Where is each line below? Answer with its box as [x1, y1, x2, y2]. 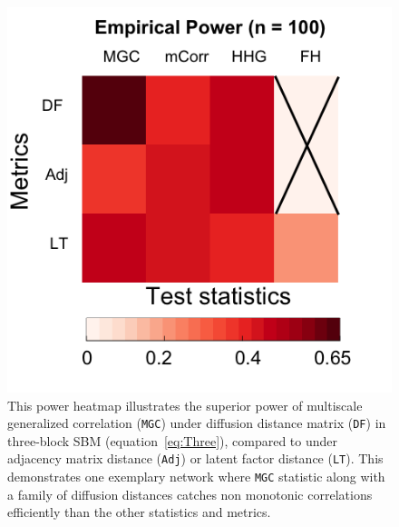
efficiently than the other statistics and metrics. [7, 502, 271, 522]
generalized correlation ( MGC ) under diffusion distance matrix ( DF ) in [7, 413, 386, 433]
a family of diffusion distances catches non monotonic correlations [7, 484, 373, 503]
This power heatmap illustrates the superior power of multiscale [7, 395, 363, 414]
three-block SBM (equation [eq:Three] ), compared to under [7, 431, 338, 450]
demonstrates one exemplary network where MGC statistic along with [7, 467, 385, 486]
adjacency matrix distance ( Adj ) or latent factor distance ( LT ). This [7, 449, 384, 468]
